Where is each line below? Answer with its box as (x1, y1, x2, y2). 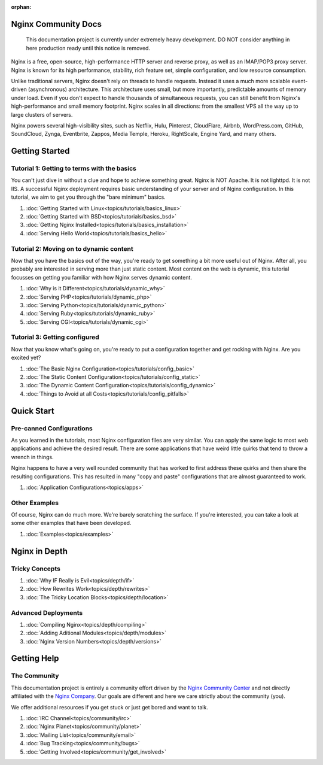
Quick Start (11, 406, 54, 416)
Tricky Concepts (11, 564, 61, 573)
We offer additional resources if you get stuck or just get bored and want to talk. (11, 703, 209, 711)
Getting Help (11, 653, 59, 664)
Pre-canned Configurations (11, 424, 93, 432)
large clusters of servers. (11, 111, 73, 118)
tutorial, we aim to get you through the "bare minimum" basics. (11, 193, 166, 201)
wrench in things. (11, 453, 54, 460)
